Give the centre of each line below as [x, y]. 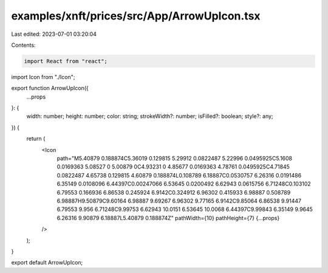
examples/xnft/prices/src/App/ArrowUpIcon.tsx [136, 16]
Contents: [23, 45]
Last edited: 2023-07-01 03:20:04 [54, 34]
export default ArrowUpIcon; [47, 263]
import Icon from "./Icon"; [43, 77]
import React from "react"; [66, 61]
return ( [36, 139]
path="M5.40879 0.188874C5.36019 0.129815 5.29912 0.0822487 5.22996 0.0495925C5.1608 [175, 159]
